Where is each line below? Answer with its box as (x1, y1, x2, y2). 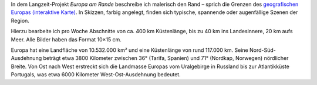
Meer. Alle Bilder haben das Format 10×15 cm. (11, 36, 122, 43)
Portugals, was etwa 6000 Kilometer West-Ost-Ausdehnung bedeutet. (11, 71, 181, 78)
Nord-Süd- (249, 47, 276, 54)
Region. (11, 17, 29, 24)
